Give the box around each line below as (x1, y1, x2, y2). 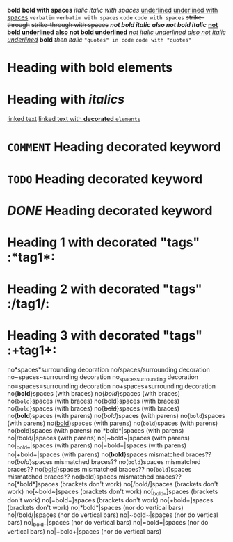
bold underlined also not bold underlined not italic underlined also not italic (7, 28, 226, 36)
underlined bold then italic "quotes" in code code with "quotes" (7, 35, 192, 44)
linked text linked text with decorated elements (7, 115, 141, 123)
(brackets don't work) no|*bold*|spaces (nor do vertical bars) (7, 504, 184, 512)
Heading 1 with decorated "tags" (7, 234, 200, 250)
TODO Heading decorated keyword (7, 170, 203, 186)
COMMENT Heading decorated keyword (7, 139, 221, 155)
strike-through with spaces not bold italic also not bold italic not (31, 21, 218, 29)
